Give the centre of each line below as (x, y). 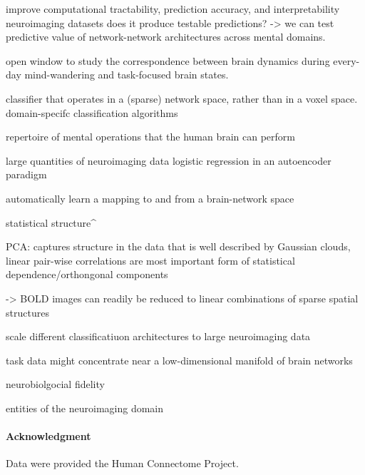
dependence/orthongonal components (87, 274)
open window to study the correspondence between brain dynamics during (168, 60)
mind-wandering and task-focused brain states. (127, 75)
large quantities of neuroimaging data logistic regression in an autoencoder (169, 160)
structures (27, 312)
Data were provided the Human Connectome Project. (122, 463)
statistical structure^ (51, 222)
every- (346, 60)
